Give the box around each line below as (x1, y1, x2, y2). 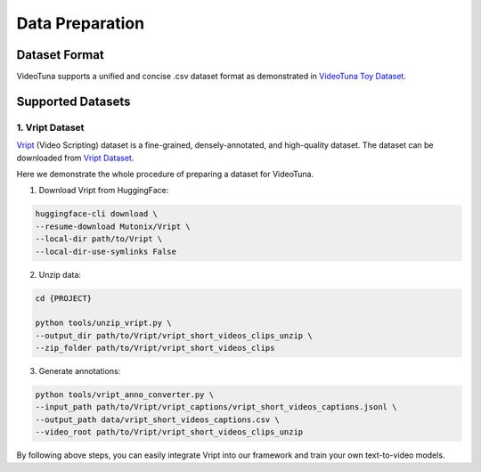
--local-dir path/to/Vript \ (35, 234, 163, 244)
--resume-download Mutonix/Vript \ (35, 221, 191, 232)
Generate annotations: (38, 366, 121, 377)
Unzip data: (38, 269, 82, 280)
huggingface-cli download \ (35, 209, 158, 219)
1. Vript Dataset (16, 121, 85, 134)
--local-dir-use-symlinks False (35, 246, 177, 256)
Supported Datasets (16, 94, 131, 109)
